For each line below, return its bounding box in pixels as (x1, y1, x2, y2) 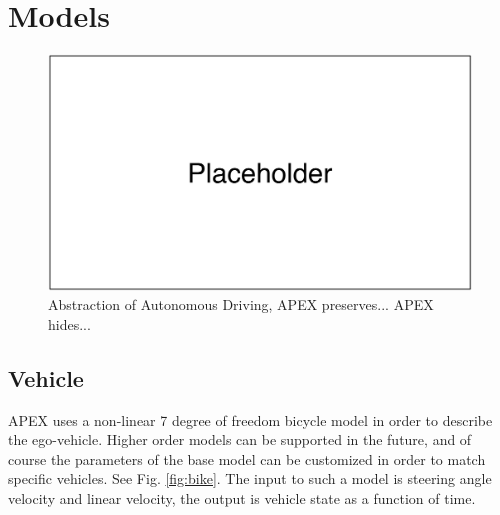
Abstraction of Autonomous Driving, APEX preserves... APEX (48, 294, 434, 315)
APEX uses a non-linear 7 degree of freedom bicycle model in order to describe (8, 409, 493, 430)
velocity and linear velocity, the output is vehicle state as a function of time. (8, 487, 476, 508)
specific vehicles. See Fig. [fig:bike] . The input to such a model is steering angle (8, 468, 492, 489)
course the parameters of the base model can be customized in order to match (8, 448, 486, 469)
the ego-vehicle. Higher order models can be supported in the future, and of (8, 429, 472, 450)
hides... (48, 313, 91, 334)
